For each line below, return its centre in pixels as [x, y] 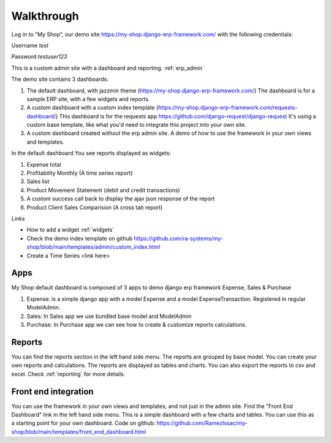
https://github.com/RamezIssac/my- [202, 423]
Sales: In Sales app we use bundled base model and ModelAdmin [109, 316]
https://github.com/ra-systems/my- [178, 238]
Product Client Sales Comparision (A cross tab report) [95, 207]
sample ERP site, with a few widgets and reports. [88, 99]
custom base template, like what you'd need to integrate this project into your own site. [136, 125]
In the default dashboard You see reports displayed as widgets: [91, 153]
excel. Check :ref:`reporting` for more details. [68, 374]
